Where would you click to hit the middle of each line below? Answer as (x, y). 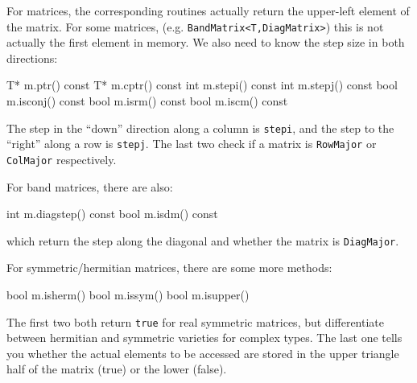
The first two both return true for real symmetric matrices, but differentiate (196, 321)
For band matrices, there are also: (90, 186)
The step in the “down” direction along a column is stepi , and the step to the (200, 128)
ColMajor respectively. (62, 159)
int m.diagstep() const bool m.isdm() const (112, 214)
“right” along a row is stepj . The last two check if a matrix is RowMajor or (192, 144)
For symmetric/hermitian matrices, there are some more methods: (169, 268)
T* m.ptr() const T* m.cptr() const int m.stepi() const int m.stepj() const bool (202, 85)
